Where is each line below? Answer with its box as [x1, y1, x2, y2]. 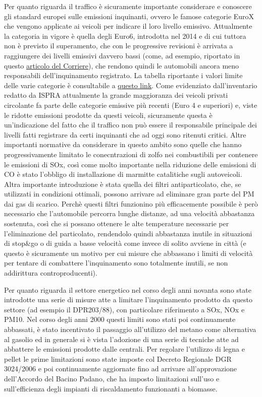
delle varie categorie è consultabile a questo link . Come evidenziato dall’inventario [4, 80, 257, 90]
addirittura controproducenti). [4, 268, 97, 278]
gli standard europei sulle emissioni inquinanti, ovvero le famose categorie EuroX [4, 11, 254, 21]
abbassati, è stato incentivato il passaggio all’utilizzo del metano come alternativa [4, 324, 256, 334]
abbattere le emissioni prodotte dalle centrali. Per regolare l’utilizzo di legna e [4, 344, 245, 354]
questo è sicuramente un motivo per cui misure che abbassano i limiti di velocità [4, 247, 253, 258]
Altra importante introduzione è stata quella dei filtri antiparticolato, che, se [4, 178, 241, 189]
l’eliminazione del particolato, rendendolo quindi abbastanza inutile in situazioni [4, 228, 252, 238]
